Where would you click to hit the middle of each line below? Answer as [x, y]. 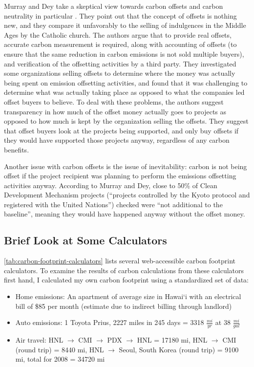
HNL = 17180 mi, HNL [172, 340]
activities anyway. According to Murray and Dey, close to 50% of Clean [111, 185]
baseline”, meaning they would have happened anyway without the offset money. [125, 214]
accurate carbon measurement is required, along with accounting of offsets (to [120, 44]
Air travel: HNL [39, 340]
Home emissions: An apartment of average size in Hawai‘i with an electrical [128, 296]
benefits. [17, 149]
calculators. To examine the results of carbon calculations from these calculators [124, 270]
